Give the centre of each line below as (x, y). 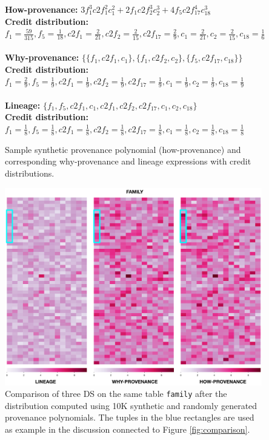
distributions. (30, 173)
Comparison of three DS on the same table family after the (116, 394)
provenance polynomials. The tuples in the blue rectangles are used (130, 417)
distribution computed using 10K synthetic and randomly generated (131, 405)
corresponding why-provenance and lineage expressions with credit (128, 161)
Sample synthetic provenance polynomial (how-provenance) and (123, 149)
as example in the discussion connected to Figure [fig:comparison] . (128, 429)
